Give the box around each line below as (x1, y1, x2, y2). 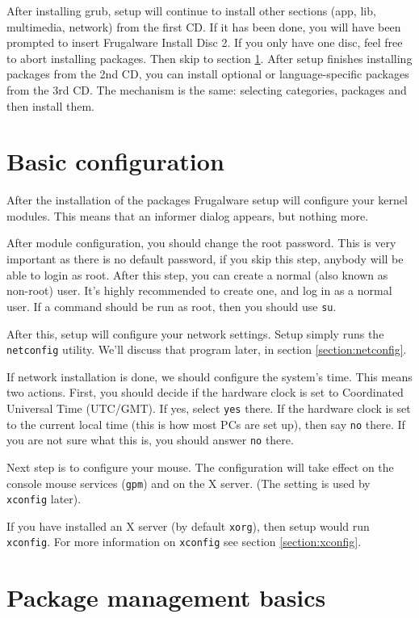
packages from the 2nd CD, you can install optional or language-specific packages (6, 65, 409, 82)
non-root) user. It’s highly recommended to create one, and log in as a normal (6, 282, 392, 299)
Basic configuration (6, 145, 224, 178)
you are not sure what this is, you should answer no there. (6, 431, 294, 448)
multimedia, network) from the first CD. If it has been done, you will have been (6, 18, 401, 35)
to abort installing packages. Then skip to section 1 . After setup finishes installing (6, 49, 413, 66)
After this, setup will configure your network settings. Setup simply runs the (6, 325, 384, 342)
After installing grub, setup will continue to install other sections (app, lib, (6, 2, 376, 19)
